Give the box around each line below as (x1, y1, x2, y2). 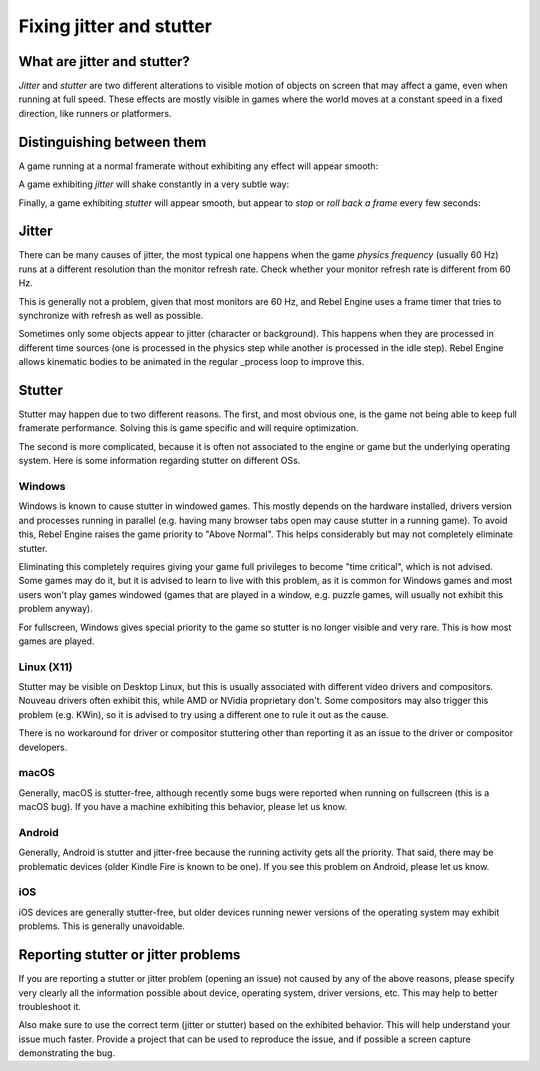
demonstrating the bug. (18, 1047, 115, 1059)
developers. (18, 741, 68, 753)
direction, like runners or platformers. (18, 107, 172, 119)
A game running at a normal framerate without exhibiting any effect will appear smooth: (18, 160, 379, 172)
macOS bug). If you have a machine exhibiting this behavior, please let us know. (18, 801, 347, 813)
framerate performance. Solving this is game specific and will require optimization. (18, 422, 359, 434)
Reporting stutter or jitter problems (18, 946, 241, 964)
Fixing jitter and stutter (18, 15, 212, 37)
